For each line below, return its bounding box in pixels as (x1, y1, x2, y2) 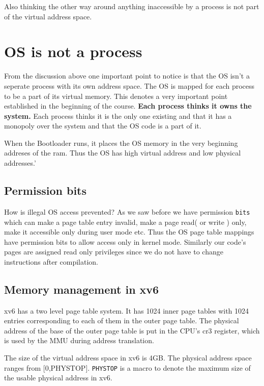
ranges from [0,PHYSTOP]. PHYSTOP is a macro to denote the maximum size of (4, 362, 251, 373)
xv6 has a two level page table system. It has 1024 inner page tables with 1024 (4, 305, 249, 316)
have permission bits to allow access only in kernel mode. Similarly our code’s (4, 236, 246, 247)
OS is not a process (4, 41, 142, 62)
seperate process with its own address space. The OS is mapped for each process (4, 80, 255, 91)
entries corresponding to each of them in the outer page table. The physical (4, 315, 239, 326)
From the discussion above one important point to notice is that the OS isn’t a (4, 70, 250, 81)
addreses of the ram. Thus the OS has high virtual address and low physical (4, 147, 241, 158)
